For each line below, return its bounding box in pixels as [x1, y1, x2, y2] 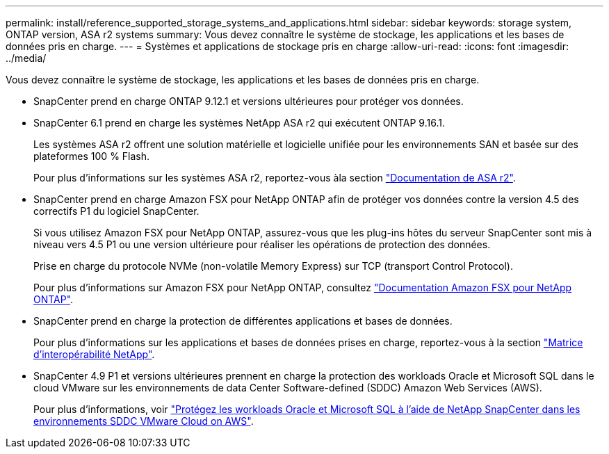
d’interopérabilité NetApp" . [33, 348, 155, 360]
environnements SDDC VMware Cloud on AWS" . [33, 415, 254, 427]
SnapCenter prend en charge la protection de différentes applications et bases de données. [33, 315, 453, 327]
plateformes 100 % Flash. [33, 150, 150, 162]
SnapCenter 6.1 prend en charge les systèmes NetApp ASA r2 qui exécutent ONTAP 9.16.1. [33, 117, 445, 129]
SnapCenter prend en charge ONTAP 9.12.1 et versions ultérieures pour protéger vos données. [33, 95, 464, 107]
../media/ [6, 52, 47, 64]
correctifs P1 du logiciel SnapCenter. [33, 205, 200, 217]
